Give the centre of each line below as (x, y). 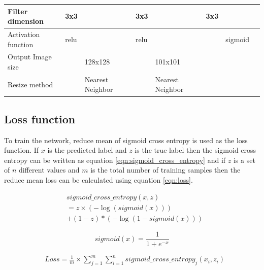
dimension (26, 21)
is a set (244, 160)
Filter (18, 11)
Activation (24, 34)
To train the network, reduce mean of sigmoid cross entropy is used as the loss (126, 140)
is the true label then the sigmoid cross (195, 150)
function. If (22, 150)
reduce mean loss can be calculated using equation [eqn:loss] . (98, 180)
